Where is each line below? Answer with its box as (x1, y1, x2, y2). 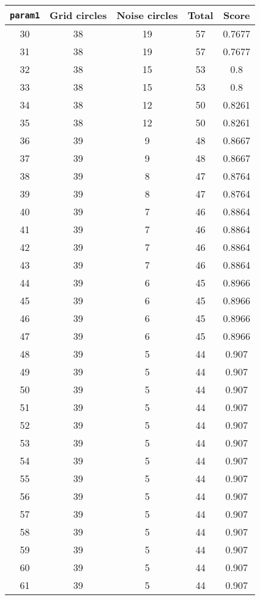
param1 (10, 10, 40, 20)
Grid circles (50, 8, 107, 22)
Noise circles (116, 8, 178, 22)
